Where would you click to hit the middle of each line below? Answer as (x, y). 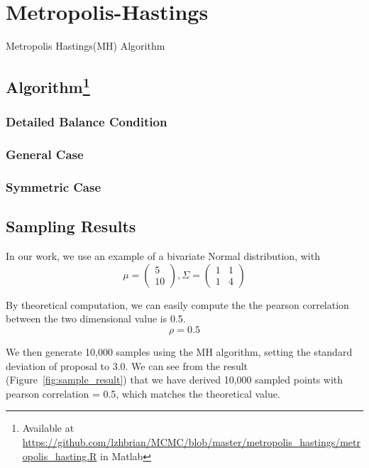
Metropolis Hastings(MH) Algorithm (86, 46)
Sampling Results (71, 226)
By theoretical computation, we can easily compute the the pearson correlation (177, 304)
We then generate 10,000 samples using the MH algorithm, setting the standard (179, 352)
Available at (48, 428)
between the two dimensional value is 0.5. (96, 319)
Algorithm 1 (48, 86)
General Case (45, 154)
